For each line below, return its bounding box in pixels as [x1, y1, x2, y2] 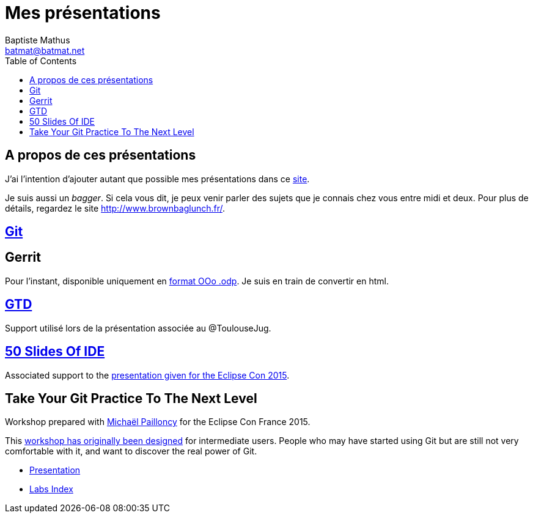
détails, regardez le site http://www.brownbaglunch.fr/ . [5, 202, 226, 213]
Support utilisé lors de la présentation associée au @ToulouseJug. [5, 322, 271, 333]
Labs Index [29, 484, 73, 495]
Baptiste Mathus [5, 34, 70, 45]
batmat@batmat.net [5, 45, 85, 56]
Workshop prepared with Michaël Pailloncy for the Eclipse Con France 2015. [5, 416, 311, 427]
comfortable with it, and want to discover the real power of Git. [5, 446, 257, 457]
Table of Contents [5, 55, 77, 66]
